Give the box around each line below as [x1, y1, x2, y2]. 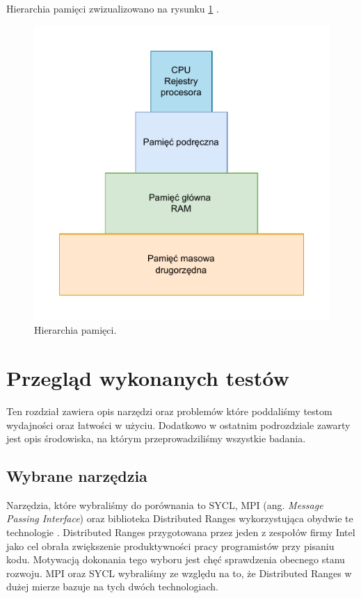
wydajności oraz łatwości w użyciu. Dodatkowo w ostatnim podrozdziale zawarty [6, 417, 351, 432]
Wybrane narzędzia [6, 465, 147, 487]
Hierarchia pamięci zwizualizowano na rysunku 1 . [6, 1, 219, 15]
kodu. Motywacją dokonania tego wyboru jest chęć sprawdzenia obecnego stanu [6, 552, 345, 567]
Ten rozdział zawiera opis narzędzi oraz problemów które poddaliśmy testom [6, 403, 332, 418]
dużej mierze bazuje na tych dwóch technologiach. [6, 579, 218, 594]
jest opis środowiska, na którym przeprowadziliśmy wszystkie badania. [6, 431, 306, 446]
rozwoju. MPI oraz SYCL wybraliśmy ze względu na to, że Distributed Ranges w [6, 565, 352, 580]
